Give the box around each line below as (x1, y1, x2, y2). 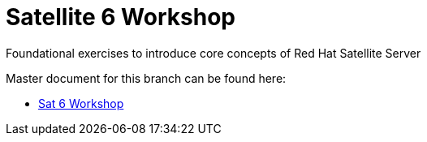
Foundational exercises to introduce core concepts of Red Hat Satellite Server (6, 45, 421, 60)
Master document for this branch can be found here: (6, 71, 287, 85)
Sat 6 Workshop (38, 96, 124, 110)
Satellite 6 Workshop (6, 3, 235, 31)
